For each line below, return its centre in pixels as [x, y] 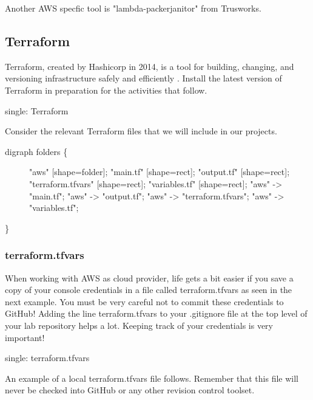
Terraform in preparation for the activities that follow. [106, 90]
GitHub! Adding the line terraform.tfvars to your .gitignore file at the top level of [156, 313]
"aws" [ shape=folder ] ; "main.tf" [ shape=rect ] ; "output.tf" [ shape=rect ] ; [160, 172]
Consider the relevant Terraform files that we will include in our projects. [141, 131]
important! [25, 337]
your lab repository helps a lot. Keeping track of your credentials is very [139, 325]
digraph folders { [36, 151]
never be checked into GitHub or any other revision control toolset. [130, 390]
